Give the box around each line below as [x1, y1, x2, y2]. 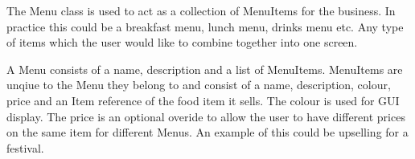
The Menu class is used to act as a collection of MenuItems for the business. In [6, 2, 396, 18]
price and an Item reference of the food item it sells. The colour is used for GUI [6, 92, 400, 108]
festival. [6, 139, 44, 156]
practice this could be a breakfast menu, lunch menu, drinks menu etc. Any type [6, 18, 404, 35]
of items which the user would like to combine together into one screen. [6, 34, 358, 51]
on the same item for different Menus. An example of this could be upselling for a [6, 124, 409, 141]
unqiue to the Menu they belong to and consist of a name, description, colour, [6, 76, 391, 93]
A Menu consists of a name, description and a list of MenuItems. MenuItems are [6, 60, 403, 77]
